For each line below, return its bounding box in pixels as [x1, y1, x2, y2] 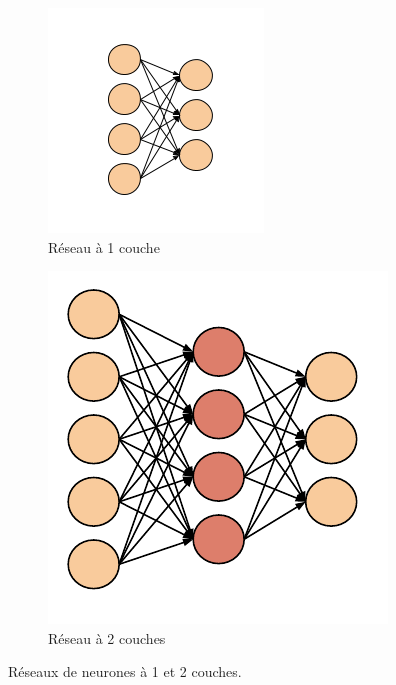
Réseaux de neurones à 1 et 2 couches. [8, 661, 242, 682]
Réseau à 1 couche [48, 236, 160, 257]
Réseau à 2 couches [48, 627, 166, 648]
